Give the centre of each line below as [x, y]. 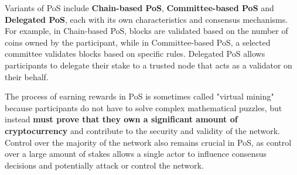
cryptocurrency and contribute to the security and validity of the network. [142, 130]
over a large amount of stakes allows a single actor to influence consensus [136, 154]
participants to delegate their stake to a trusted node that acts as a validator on [148, 65]
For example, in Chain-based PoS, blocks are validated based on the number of [146, 31]
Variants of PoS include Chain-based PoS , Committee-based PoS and [139, 8]
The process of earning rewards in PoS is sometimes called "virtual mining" [139, 96]
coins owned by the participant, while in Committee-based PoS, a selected [138, 42]
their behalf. [27, 76]
